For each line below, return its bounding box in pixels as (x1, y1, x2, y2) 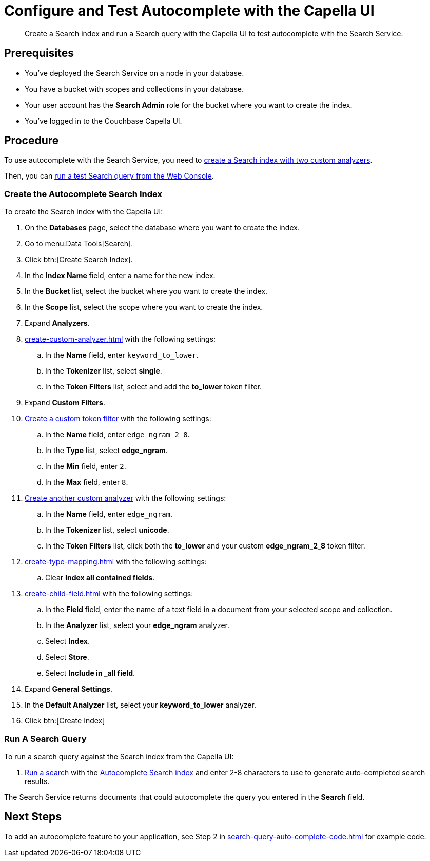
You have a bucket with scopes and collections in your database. (25, 84, 244, 93)
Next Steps (4, 810, 62, 824)
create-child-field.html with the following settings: (25, 589, 193, 598)
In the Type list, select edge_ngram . (45, 446, 168, 455)
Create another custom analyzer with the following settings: (25, 494, 226, 503)
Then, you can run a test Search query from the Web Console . (4, 171, 214, 181)
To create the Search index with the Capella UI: (4, 207, 163, 217)
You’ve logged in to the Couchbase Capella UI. (25, 116, 182, 125)
